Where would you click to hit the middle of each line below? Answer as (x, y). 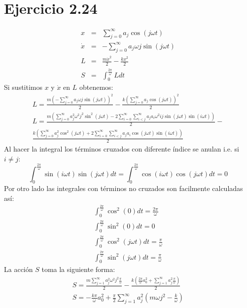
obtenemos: (96, 87)
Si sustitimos (23, 87)
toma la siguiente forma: (78, 269)
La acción (18, 269)
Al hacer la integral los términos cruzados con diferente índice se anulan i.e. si (122, 149)
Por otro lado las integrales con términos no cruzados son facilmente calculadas (123, 188)
